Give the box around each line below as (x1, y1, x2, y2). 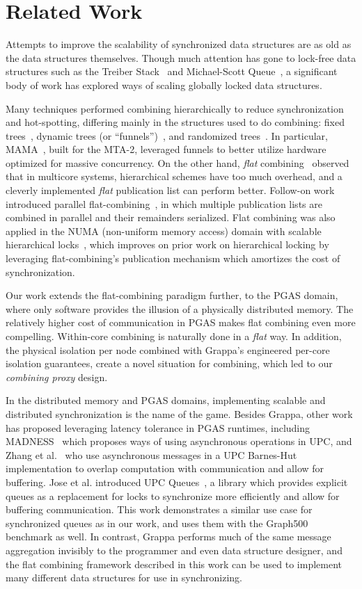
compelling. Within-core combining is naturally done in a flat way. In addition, (6, 329, 342, 343)
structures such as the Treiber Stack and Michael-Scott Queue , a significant (6, 64, 338, 79)
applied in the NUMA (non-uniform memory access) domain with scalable (6, 223, 322, 238)
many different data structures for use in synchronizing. (6, 570, 243, 585)
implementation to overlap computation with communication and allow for (6, 461, 324, 476)
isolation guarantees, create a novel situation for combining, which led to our (6, 356, 333, 371)
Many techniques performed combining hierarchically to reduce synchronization (6, 101, 344, 115)
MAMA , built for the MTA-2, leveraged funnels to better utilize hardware (6, 142, 326, 156)
